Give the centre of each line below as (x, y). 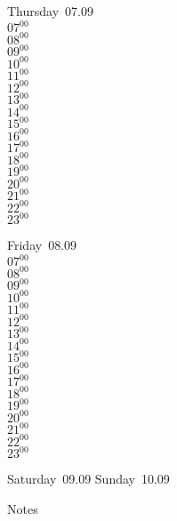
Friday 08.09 (42, 245)
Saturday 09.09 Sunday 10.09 (88, 479)
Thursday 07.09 (50, 11)
